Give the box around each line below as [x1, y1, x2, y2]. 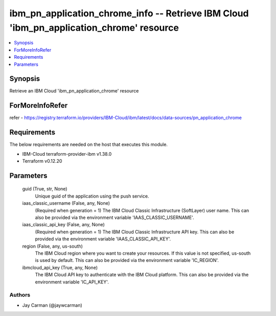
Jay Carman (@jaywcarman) [22, 302, 83, 308]
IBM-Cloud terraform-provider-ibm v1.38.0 [22, 151, 112, 157]
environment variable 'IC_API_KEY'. [35, 279, 109, 285]
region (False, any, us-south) [22, 243, 83, 249]
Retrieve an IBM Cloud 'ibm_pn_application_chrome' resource [9, 88, 139, 94]
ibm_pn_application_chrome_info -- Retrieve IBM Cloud [9, 8, 249, 19]
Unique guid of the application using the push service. [35, 193, 149, 199]
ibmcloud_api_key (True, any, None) [22, 264, 98, 271]
